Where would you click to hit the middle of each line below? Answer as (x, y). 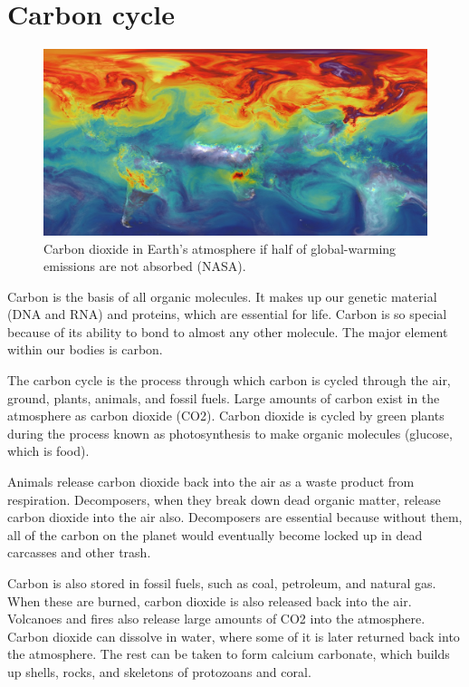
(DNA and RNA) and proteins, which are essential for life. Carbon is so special (227, 314)
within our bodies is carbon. (85, 349)
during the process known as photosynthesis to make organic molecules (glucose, (230, 433)
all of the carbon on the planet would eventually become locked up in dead (215, 534)
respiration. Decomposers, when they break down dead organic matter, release (224, 499)
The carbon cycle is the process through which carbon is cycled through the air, (229, 380)
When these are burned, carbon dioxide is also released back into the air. (210, 600)
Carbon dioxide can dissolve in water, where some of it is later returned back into (234, 636)
